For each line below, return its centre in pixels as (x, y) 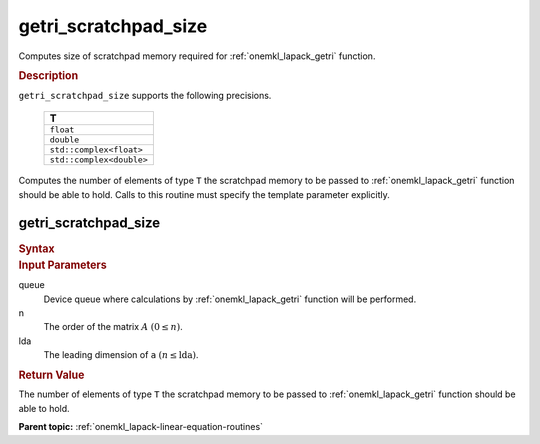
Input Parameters (62, 265)
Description (48, 75)
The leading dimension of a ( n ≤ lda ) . (121, 355)
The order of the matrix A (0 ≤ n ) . (113, 327)
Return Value (51, 375)
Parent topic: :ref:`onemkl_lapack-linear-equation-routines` (141, 427)
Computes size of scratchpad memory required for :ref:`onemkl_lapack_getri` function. (197, 56)
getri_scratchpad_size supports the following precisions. (145, 95)
